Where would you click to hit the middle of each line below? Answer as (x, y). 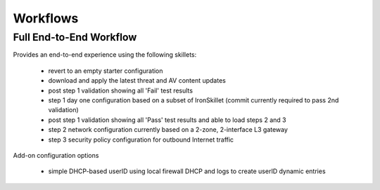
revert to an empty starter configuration (106, 71)
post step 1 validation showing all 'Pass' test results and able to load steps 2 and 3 (167, 120)
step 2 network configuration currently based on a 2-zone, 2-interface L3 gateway (168, 130)
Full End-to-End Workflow (75, 37)
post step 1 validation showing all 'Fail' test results (121, 90)
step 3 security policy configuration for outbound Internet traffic (141, 140)
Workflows (46, 18)
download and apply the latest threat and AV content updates (137, 81)
